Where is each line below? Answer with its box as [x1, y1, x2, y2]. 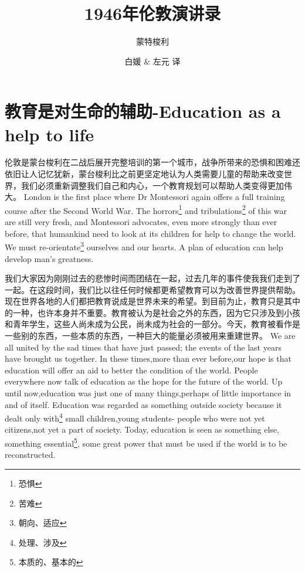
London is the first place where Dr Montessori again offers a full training [23, 191, 285, 203]
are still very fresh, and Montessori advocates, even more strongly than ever [5, 216, 277, 228]
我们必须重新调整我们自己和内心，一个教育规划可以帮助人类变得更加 [21, 179, 284, 191]
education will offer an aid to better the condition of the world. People [5, 363, 258, 376]
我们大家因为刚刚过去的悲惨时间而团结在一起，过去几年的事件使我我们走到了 [5, 272, 300, 284]
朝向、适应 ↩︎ [18, 516, 67, 529]
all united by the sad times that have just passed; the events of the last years [5, 341, 282, 353]
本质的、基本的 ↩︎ [18, 556, 83, 568]
